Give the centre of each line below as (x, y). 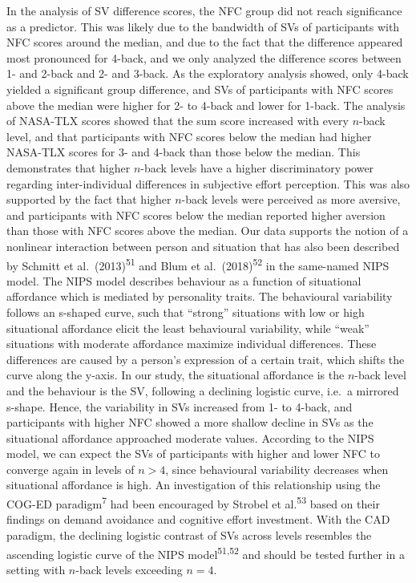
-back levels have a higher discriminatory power (257, 167)
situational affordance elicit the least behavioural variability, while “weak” (188, 328)
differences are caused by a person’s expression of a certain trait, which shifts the (206, 359)
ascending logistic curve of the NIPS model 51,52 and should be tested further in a (206, 553)
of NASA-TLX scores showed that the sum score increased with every (178, 121)
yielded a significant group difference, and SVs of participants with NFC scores (200, 89)
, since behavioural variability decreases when (277, 469)
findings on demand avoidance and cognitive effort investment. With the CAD (198, 519)
